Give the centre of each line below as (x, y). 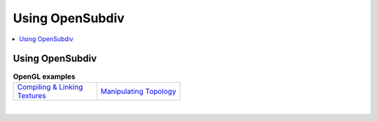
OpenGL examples (44, 76)
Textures (32, 95)
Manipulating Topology (138, 91)
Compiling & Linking (50, 87)
